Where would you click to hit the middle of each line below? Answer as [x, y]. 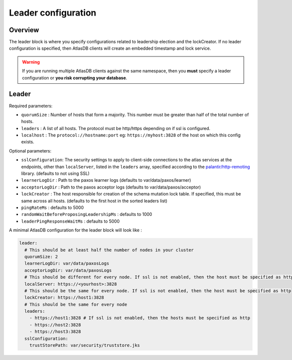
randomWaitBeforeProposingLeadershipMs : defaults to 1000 [87, 214]
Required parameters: [31, 106]
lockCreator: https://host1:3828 [64, 298]
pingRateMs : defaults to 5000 [52, 208]
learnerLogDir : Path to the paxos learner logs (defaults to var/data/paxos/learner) [106, 180]
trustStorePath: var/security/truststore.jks [85, 345]
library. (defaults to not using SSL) [55, 173]
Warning [31, 62]
